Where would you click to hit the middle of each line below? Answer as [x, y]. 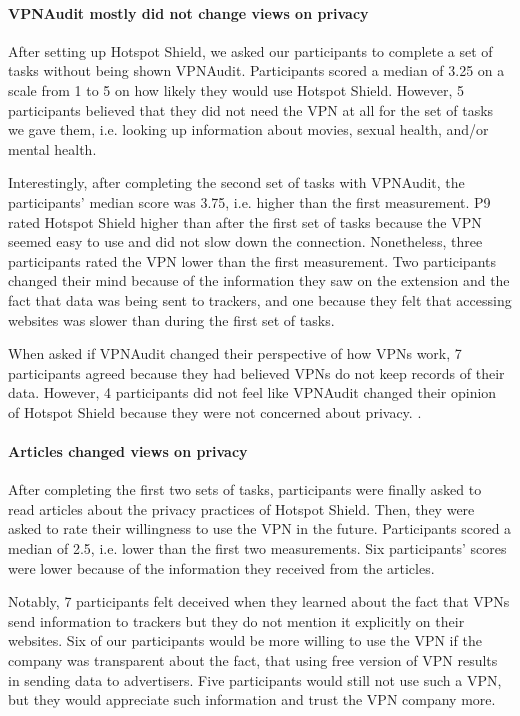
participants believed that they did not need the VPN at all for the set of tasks [251, 109]
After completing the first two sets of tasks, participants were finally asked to [245, 489]
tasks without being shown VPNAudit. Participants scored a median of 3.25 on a [256, 70]
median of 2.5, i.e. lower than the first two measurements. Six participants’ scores [257, 548]
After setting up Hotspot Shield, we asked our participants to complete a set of [250, 50]
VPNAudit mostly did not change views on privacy [188, 12]
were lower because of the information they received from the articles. [221, 567]
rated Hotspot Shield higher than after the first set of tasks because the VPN [245, 221]
